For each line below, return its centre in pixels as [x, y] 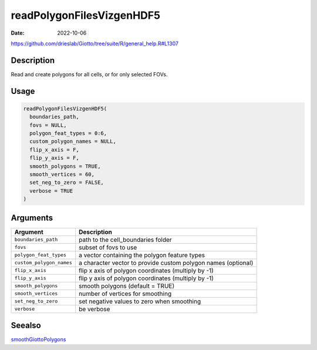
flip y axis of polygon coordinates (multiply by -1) [146, 278]
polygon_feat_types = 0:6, [68, 133]
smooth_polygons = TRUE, [65, 166]
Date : [18, 33]
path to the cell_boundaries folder [125, 240]
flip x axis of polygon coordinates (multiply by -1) [146, 270]
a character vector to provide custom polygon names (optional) [166, 262]
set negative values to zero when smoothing [140, 301]
